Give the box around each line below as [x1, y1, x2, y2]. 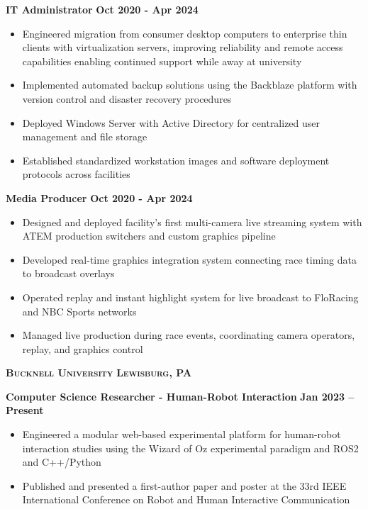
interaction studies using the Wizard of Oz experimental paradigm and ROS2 [22, 440, 359, 455]
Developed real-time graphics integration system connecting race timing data [22, 252, 357, 267]
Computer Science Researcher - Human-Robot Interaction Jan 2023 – [6, 388, 355, 403]
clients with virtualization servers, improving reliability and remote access [22, 40, 343, 55]
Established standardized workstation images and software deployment [22, 152, 330, 167]
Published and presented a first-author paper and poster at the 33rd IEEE [22, 478, 347, 493]
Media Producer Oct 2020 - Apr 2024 [6, 190, 193, 205]
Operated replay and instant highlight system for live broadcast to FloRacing [22, 289, 359, 304]
